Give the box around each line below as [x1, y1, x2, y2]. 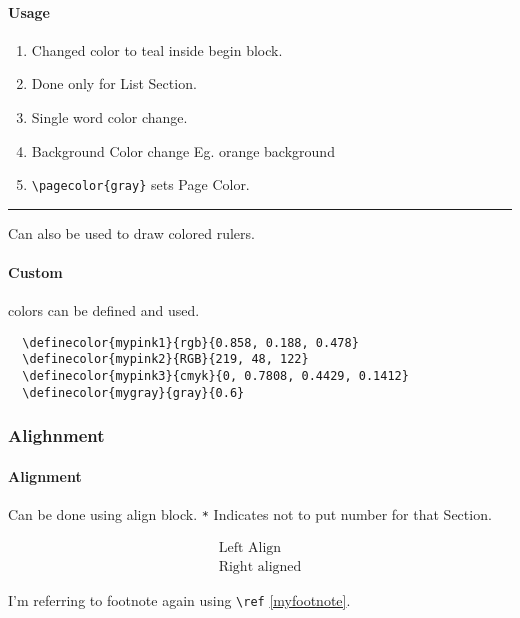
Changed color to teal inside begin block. [31, 39, 283, 60]
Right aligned [218, 559, 302, 574]
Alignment [8, 465, 82, 486]
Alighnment [8, 423, 105, 448]
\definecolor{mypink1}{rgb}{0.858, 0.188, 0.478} [22, 335, 359, 350]
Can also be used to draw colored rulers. [8, 222, 255, 243]
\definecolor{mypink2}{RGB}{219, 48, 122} [22, 352, 309, 367]
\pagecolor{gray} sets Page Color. [31, 174, 250, 195]
